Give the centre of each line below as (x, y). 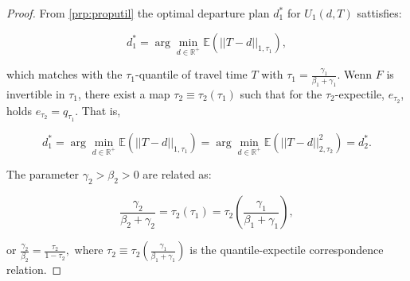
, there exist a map (124, 93)
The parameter (43, 174)
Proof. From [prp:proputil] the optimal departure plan (138, 13)
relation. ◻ (34, 269)
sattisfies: (379, 13)
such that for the (281, 93)
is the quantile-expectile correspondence (287, 250)
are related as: (177, 174)
